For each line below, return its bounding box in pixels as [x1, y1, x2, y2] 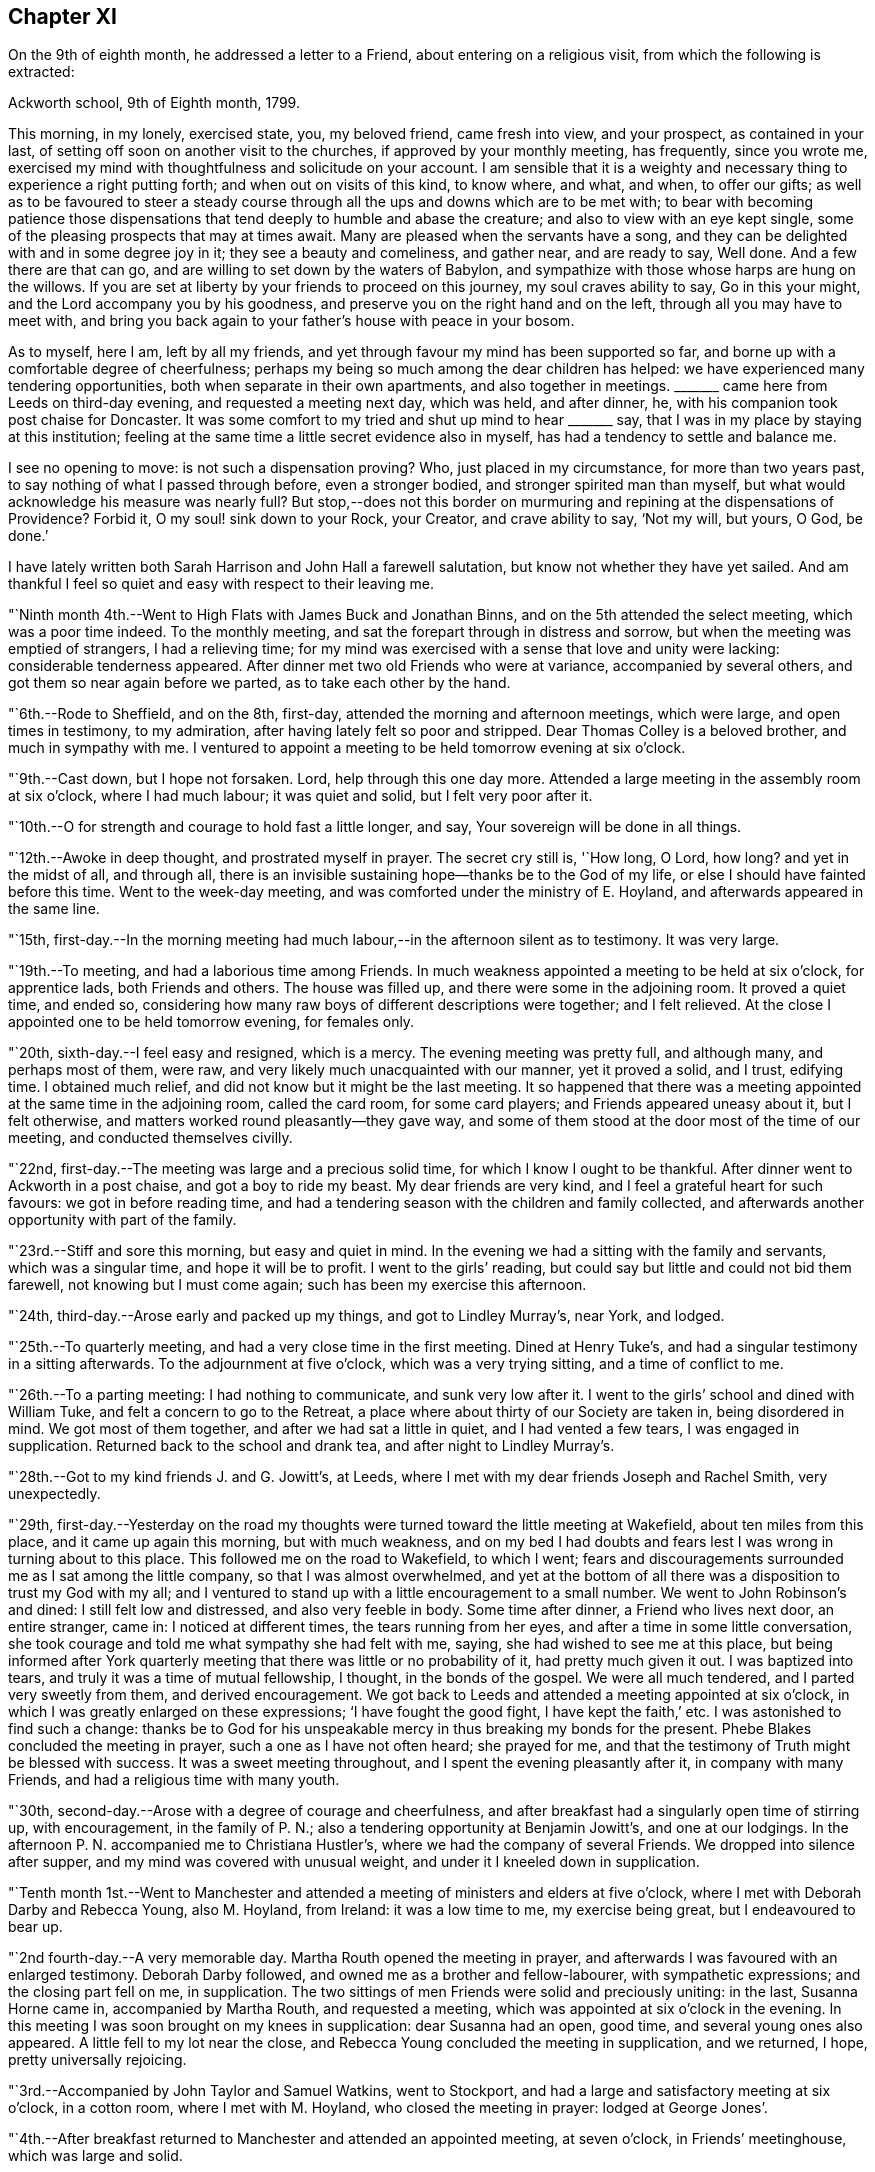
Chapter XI [8, 4, 117, 29]
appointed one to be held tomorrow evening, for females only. [8, 1013, 415, 1031]
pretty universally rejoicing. [8, 2051, 187, 2069]
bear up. [8, 1918, 63, 1936]
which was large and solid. [8, 2147, 183, 2165]
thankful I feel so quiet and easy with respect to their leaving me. [8, 575, 434, 593]
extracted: [8, 63, 75, 81]
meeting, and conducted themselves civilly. [8, 1129, 293, 1147]
